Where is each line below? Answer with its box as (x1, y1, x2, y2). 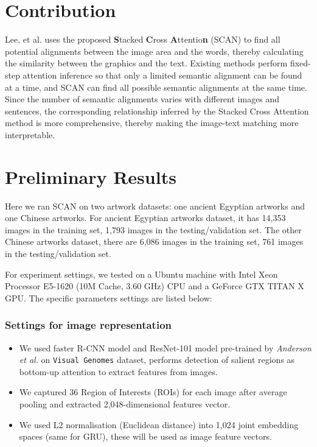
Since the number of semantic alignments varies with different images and (5, 93, 280, 105)
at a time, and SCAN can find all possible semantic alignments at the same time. (5, 80, 307, 93)
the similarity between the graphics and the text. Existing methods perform (5, 57, 288, 69)
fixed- (290, 57, 311, 69)
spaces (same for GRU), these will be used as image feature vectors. (19, 430, 272, 443)
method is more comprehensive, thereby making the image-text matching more (5, 116, 299, 129)
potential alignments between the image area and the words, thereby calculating (5, 44, 304, 57)
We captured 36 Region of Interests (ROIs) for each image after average (19, 385, 287, 398)
